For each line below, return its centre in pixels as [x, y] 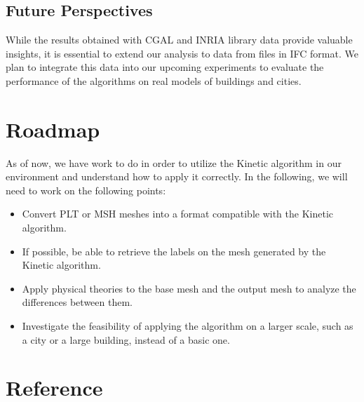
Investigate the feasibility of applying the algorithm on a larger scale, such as [188, 326]
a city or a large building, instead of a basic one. [126, 339]
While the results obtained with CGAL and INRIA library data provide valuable [179, 40]
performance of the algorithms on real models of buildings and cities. [154, 80]
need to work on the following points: [86, 190]
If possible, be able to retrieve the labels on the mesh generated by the [174, 251]
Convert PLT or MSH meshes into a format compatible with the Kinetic [177, 214]
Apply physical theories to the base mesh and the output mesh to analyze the [189, 288]
